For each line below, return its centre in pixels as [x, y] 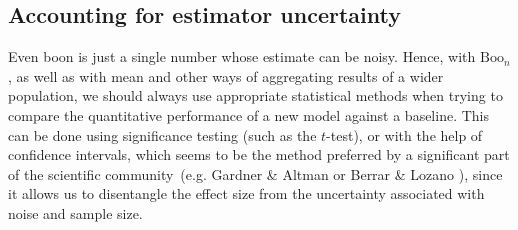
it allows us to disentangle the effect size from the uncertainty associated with [246, 193]
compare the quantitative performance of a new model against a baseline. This [248, 114]
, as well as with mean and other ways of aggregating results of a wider [226, 75]
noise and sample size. [75, 212]
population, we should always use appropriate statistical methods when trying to [255, 95]
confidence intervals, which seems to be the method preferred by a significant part [259, 154]
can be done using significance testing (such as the [162, 134]
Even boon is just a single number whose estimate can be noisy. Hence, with [242, 56]
